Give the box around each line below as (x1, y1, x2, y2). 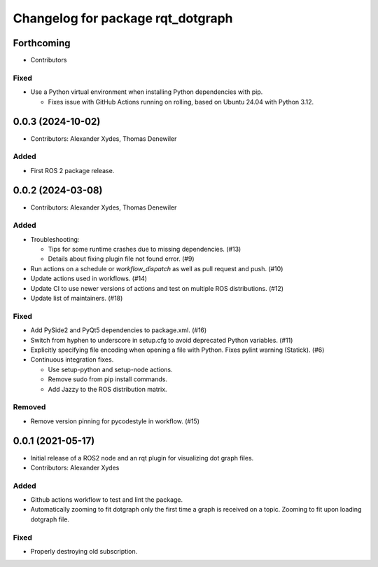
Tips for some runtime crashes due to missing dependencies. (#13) (48, 245, 241, 254)
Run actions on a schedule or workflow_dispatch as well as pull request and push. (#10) (30, 264, 283, 273)
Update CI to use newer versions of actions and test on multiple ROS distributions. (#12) (30, 284, 283, 292)
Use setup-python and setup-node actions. (48, 365, 173, 374)
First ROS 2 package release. (30, 166, 115, 175)
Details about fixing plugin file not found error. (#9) (48, 254, 195, 263)
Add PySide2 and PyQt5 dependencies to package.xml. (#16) (30, 326, 207, 334)
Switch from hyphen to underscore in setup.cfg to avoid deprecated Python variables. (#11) (30, 336, 293, 344)
